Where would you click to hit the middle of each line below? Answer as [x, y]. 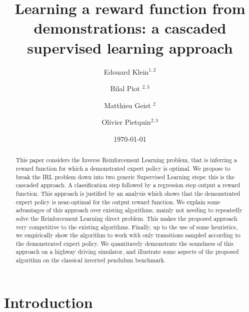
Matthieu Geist [127, 105]
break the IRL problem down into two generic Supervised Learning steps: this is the [125, 177]
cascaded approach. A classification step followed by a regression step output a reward [128, 185]
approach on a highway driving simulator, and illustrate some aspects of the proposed [127, 252]
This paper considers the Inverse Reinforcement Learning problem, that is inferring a [126, 160]
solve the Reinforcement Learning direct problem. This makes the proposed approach [126, 218]
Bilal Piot [125, 88]
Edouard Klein [126, 71]
